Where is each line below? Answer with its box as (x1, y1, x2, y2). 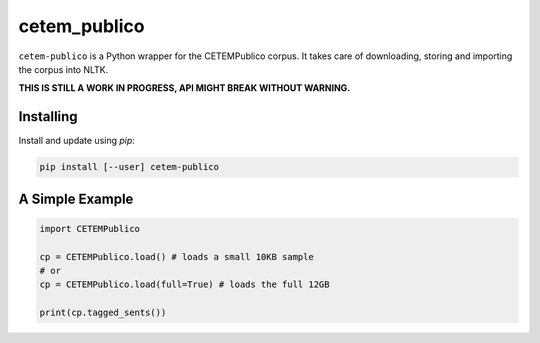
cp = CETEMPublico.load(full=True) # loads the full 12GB (39, 279, 330, 290)
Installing (18, 108, 79, 125)
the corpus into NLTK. (18, 63, 109, 75)
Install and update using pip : (18, 135, 135, 147)
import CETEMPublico (39, 223, 140, 234)
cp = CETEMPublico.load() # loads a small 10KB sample (39, 251, 314, 262)
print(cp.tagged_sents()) (39, 307, 167, 319)
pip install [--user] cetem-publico (39, 161, 220, 173)
